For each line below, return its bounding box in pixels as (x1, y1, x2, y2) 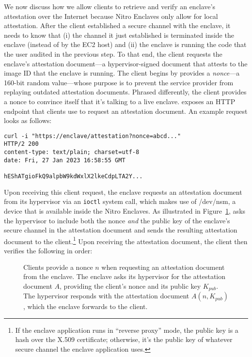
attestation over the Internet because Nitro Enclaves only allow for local (4, 11, 218, 21)
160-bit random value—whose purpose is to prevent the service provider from (4, 77, 234, 87)
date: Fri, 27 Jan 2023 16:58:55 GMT (4, 156, 126, 164)
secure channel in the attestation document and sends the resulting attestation (4, 225, 237, 235)
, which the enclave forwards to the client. (23, 301, 148, 311)
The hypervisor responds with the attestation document (23, 291, 189, 301)
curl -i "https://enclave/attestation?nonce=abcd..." (4, 132, 181, 140)
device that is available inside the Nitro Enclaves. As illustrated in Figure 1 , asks (4, 205, 246, 216)
